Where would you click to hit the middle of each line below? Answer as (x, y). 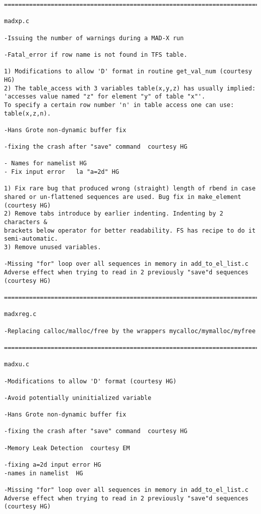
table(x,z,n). (28, 113)
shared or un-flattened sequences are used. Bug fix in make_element (123, 197)
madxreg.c (20, 314)
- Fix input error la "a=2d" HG (62, 172)
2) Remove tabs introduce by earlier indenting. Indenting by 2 (114, 214)
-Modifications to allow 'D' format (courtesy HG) (90, 381)
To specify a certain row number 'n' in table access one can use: (119, 105)
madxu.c (17, 365)
